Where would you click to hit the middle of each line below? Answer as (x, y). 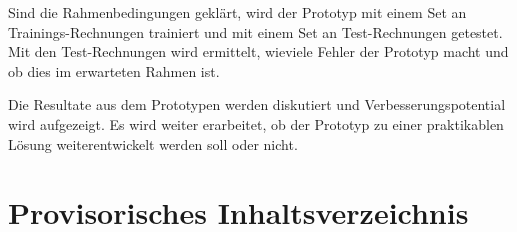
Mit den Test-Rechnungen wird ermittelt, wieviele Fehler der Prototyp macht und (258, 51)
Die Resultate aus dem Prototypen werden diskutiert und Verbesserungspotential (257, 104)
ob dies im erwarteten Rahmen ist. (114, 70)
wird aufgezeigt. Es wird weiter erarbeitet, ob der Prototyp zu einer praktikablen (256, 123)
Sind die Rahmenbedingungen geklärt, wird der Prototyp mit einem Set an (237, 12)
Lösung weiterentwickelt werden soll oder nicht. (153, 143)
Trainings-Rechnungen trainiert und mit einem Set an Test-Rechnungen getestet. (255, 31)
